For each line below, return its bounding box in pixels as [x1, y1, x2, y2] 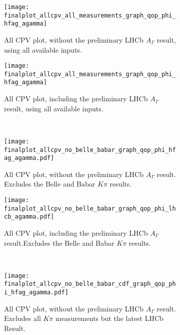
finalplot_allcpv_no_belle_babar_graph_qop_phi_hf [4, 146, 176, 153]
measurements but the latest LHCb [55, 313, 163, 323]
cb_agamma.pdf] [4, 213, 54, 221]
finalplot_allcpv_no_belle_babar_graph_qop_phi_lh [4, 205, 176, 212]
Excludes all [4, 313, 41, 323]
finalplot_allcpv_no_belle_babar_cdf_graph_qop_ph [4, 280, 176, 288]
